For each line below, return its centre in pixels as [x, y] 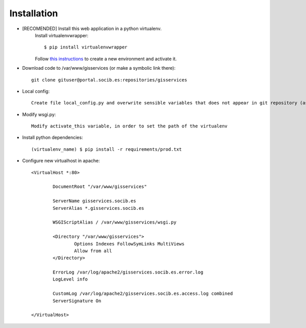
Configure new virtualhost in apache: [61, 161]
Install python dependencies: [53, 138]
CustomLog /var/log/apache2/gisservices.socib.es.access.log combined [143, 294]
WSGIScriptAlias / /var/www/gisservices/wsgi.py [115, 222]
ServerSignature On [77, 301]
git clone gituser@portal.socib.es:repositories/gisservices [109, 80]
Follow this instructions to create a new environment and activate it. [106, 59]
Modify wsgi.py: [39, 114]
